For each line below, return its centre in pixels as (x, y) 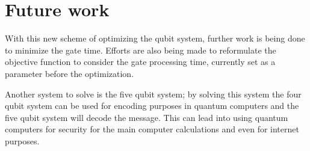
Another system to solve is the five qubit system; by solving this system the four (153, 94)
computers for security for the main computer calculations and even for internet (152, 129)
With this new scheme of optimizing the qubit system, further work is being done (155, 38)
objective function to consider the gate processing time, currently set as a (140, 62)
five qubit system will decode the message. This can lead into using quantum (147, 117)
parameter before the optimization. (70, 73)
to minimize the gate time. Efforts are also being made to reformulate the (141, 50)
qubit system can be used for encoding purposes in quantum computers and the (152, 106)
